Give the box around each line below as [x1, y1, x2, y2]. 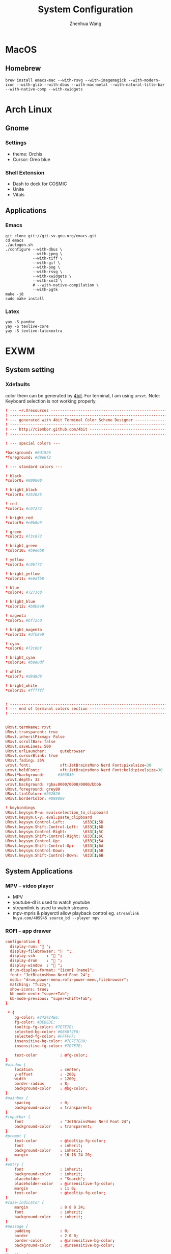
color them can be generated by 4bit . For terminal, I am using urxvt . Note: [5, 392, 160, 398]
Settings [5, 139, 27, 146]
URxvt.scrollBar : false [5, 739, 56, 744]
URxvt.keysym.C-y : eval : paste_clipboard [5, 815, 93, 820]
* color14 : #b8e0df [5, 660, 44, 665]
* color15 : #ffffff [5, 688, 44, 693]
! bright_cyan [5, 655, 36, 660]
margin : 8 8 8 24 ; [14, 1205, 85, 1210]
